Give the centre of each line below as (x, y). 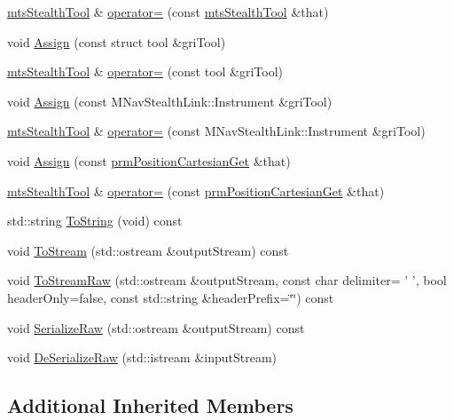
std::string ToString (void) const (95, 221)
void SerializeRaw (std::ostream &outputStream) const (156, 327)
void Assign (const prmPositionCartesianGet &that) (149, 160)
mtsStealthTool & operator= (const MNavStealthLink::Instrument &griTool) (216, 131)
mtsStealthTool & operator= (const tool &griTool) (145, 71)
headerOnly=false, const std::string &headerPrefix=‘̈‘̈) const (171, 297)
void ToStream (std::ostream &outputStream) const (148, 250)
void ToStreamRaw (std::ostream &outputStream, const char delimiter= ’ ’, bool (227, 280)
